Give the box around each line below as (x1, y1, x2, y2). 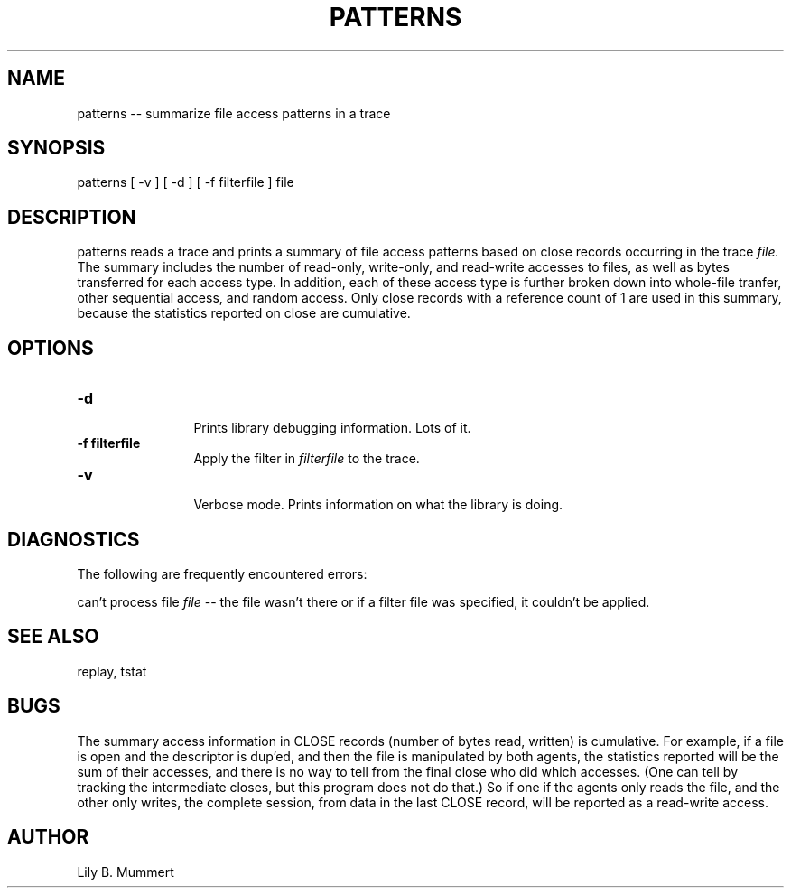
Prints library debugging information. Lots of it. (193, 420, 471, 436)
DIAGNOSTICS (7, 527, 140, 551)
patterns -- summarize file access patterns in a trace (77, 105, 391, 121)
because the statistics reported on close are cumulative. (77, 305, 411, 322)
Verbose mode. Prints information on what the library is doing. (193, 497, 563, 513)
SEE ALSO (7, 625, 99, 648)
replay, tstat (77, 663, 147, 679)
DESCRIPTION (7, 205, 136, 228)
